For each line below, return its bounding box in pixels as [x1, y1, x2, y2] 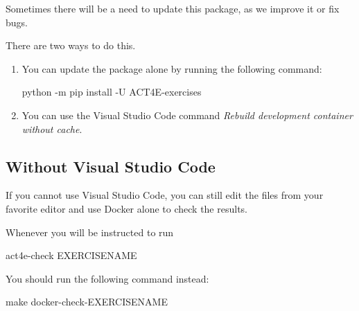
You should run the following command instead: [6, 271, 209, 285]
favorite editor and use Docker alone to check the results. [6, 201, 247, 215]
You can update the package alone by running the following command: [21, 61, 322, 75]
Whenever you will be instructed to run [6, 224, 174, 239]
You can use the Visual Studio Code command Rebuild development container [21, 107, 353, 122]
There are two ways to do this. [6, 38, 136, 53]
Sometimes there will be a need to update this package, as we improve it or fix [6, 1, 340, 15]
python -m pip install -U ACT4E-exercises [21, 85, 202, 99]
